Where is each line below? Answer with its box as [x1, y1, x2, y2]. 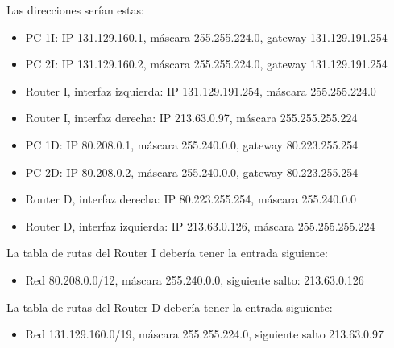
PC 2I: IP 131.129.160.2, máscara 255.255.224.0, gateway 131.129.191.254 [25, 55, 388, 72]
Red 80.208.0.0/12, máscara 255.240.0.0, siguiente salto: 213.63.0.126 [25, 271, 364, 288]
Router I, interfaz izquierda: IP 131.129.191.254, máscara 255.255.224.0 [25, 82, 376, 99]
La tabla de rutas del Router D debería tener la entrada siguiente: [6, 298, 333, 315]
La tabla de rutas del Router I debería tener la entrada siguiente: [6, 244, 328, 261]
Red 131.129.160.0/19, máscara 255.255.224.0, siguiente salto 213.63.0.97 [25, 325, 384, 342]
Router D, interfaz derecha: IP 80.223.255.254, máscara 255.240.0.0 [25, 190, 357, 207]
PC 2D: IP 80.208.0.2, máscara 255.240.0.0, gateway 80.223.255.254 [25, 163, 359, 180]
